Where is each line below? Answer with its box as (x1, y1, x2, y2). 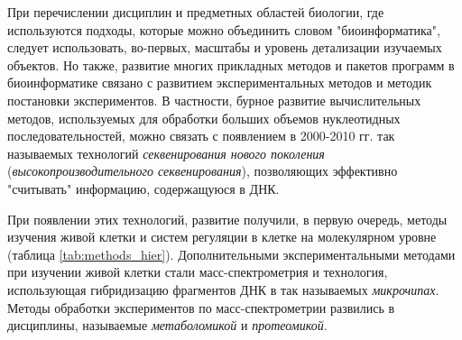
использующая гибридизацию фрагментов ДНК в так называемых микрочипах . (7, 280, 439, 299)
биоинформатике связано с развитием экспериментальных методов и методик (7, 73, 432, 92)
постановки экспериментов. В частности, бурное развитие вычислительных (7, 90, 421, 109)
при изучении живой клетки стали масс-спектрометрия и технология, (7, 262, 388, 281)
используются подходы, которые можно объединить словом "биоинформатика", (7, 20, 440, 39)
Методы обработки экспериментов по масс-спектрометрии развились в (7, 298, 395, 317)
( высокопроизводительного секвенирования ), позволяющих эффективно (7, 161, 398, 180)
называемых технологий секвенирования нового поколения (7, 143, 325, 162)
